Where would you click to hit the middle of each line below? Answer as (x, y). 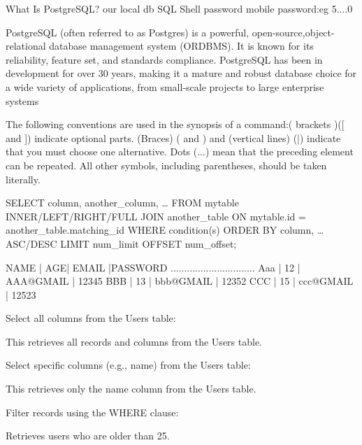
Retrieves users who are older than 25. (88, 436)
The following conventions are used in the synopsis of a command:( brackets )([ (175, 124)
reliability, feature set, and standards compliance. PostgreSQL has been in (164, 59)
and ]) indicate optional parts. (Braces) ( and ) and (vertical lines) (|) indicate (173, 137)
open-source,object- (293, 32)
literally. (23, 179)
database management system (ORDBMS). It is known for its (181, 46)
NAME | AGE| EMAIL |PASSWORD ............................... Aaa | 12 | (153, 267)
